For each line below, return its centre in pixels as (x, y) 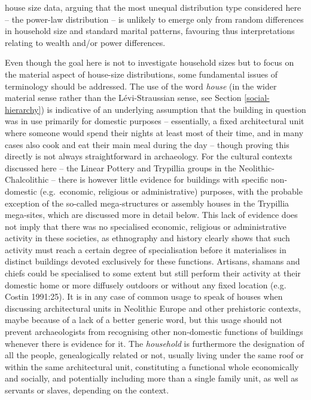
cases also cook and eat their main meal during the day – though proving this (147, 144)
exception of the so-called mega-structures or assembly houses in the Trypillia (147, 203)
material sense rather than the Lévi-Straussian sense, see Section (123, 98)
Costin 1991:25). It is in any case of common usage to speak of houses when (144, 296)
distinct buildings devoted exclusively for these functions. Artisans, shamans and (153, 261)
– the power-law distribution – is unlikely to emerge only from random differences (154, 19)
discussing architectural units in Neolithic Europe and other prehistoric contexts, (153, 308)
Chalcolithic (27, 179)
